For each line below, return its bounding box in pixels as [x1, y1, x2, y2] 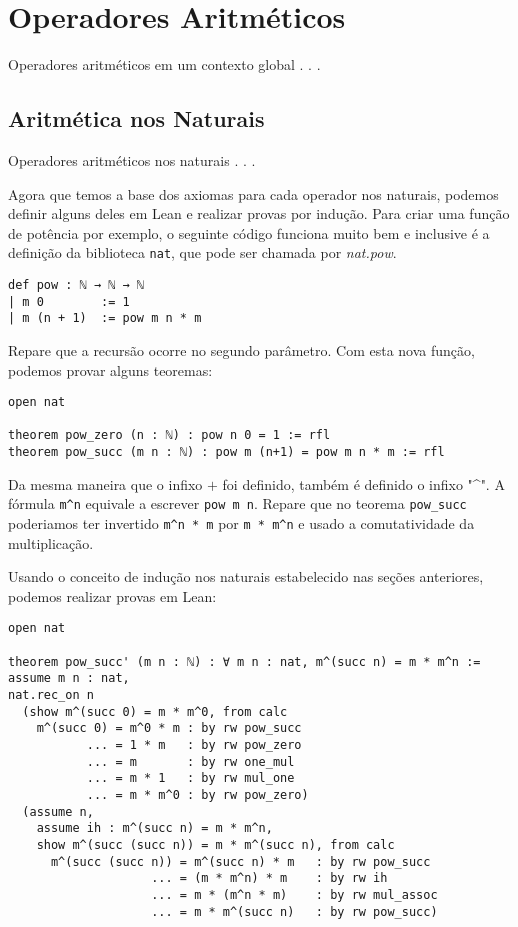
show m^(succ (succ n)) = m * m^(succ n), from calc [36, 837, 395, 852]
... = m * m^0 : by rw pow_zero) [86, 787, 309, 802]
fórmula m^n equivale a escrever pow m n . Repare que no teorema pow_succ [8, 493, 467, 514]
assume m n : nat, [8, 671, 130, 686]
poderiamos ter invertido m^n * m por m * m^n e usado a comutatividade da [8, 512, 475, 533]
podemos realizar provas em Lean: [8, 585, 217, 606]
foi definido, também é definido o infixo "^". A [222, 473, 505, 494]
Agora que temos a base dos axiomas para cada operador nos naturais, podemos [8, 183, 499, 204]
